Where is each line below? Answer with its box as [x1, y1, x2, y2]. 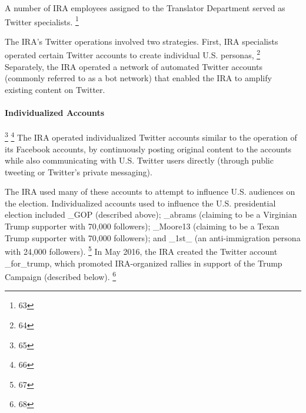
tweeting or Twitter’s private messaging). [5, 165, 152, 178]
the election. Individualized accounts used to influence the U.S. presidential [5, 196, 276, 209]
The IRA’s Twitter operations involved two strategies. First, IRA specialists [5, 35, 278, 47]
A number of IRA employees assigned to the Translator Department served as [5, 2, 285, 14]
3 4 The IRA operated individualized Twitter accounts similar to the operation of [5, 129, 297, 143]
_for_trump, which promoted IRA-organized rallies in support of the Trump [5, 257, 282, 269]
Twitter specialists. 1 [5, 14, 79, 28]
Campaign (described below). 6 [5, 269, 117, 282]
